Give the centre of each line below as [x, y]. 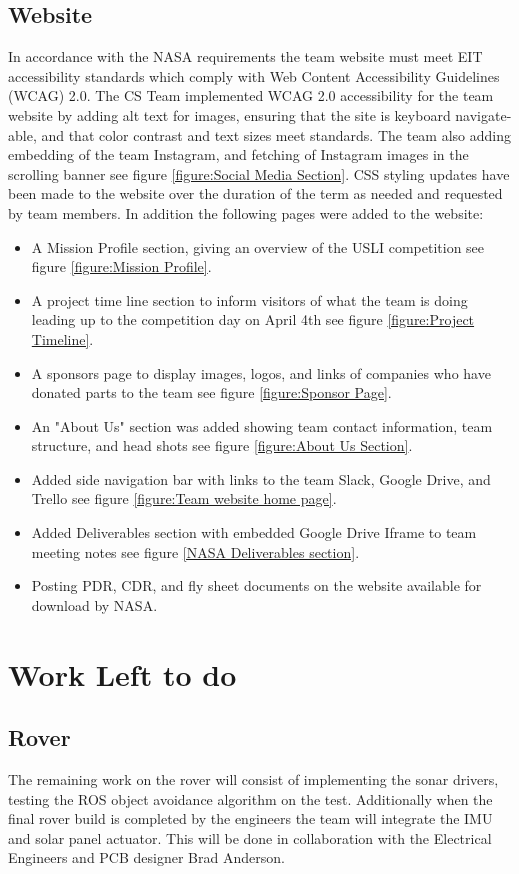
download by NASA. [94, 604]
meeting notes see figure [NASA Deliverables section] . [195, 551]
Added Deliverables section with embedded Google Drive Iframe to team [254, 532]
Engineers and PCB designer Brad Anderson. [146, 857]
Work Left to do [122, 673]
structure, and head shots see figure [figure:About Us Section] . [222, 445]
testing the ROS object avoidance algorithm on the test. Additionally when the [250, 798]
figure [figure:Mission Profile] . [121, 266]
